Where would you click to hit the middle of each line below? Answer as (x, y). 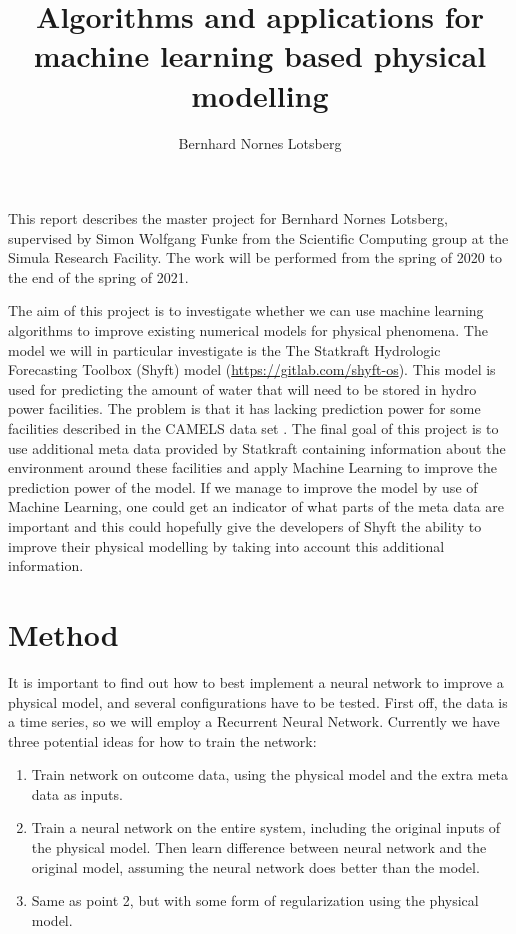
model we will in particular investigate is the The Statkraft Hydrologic (224, 349)
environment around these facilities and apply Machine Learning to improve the (252, 467)
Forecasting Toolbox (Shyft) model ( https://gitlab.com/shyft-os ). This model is (252, 369)
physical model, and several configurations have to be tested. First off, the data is (258, 701)
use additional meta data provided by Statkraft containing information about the (257, 447)
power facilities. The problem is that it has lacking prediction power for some (244, 408)
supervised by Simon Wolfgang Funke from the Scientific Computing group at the (258, 237)
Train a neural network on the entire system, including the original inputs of (266, 827)
